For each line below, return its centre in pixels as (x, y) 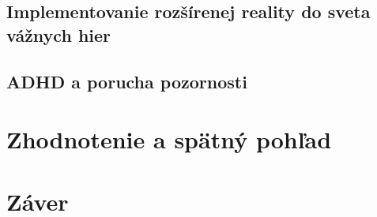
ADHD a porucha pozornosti (127, 81)
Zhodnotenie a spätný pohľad (169, 139)
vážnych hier (59, 34)
